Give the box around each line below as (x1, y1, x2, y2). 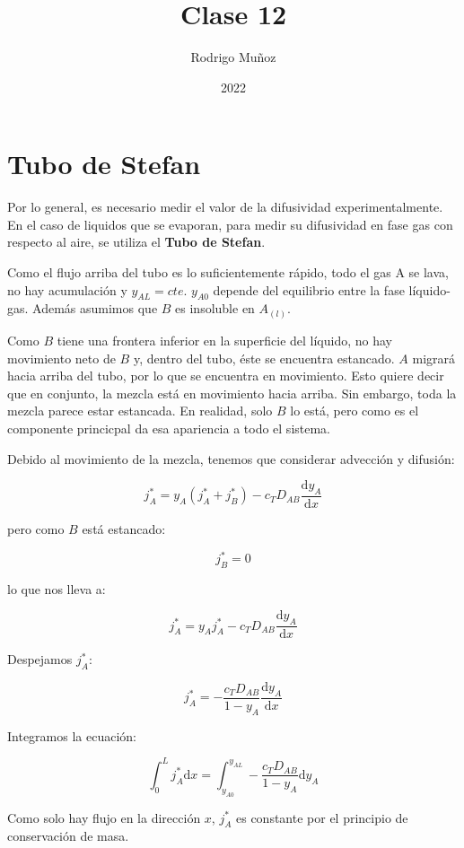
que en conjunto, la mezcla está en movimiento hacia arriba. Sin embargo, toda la (7, 383, 457, 402)
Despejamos (7, 650, 73, 669)
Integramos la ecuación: (7, 726, 136, 745)
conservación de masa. (7, 826, 129, 845)
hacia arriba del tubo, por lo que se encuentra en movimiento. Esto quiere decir (7, 366, 444, 385)
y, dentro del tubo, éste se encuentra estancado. (133, 348, 395, 367)
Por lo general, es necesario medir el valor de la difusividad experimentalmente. (7, 197, 443, 216)
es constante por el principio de (235, 808, 408, 826)
